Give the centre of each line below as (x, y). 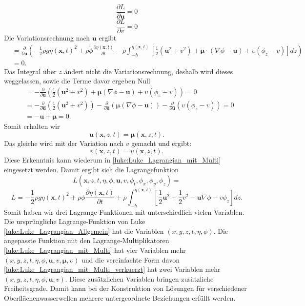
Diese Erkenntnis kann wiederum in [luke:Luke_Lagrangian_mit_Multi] (112, 160)
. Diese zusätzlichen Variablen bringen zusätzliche (139, 278)
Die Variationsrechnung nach (47, 38)
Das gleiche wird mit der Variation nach (64, 143)
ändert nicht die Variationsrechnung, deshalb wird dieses (149, 71)
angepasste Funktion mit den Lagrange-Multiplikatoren (87, 240)
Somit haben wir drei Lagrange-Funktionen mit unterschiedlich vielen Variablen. (124, 212)
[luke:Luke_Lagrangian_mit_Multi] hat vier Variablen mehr (95, 250)
